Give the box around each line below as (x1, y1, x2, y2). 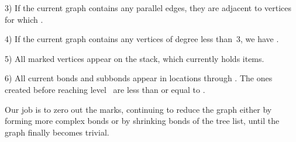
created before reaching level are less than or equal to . (5, 83, 205, 95)
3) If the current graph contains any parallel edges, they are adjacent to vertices (5, 2, 292, 13)
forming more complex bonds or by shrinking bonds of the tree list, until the (5, 115, 280, 127)
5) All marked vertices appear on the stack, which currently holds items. (5, 52, 264, 64)
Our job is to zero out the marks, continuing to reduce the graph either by (5, 103, 272, 115)
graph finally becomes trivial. (5, 126, 109, 138)
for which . (5, 13, 43, 25)
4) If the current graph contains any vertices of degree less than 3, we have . (5, 33, 279, 45)
